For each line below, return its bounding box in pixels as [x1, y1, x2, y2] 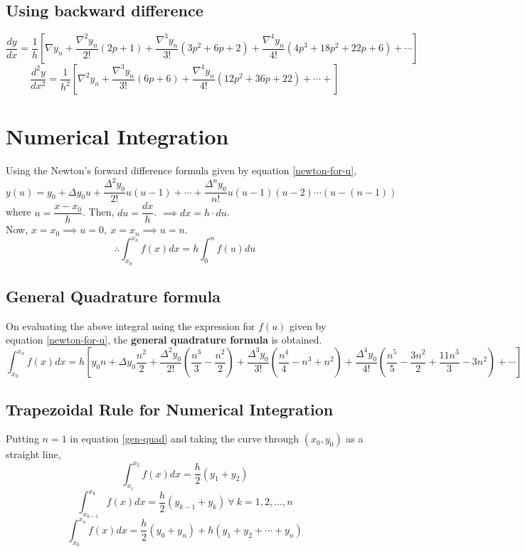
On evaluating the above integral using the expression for [6, 318, 255, 333]
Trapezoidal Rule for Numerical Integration [6, 398, 334, 420]
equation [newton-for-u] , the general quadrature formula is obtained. [6, 332, 322, 347]
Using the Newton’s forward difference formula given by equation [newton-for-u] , [6, 163, 357, 178]
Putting [6, 431, 39, 446]
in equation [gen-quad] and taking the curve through [70, 431, 299, 446]
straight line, [6, 447, 61, 462]
